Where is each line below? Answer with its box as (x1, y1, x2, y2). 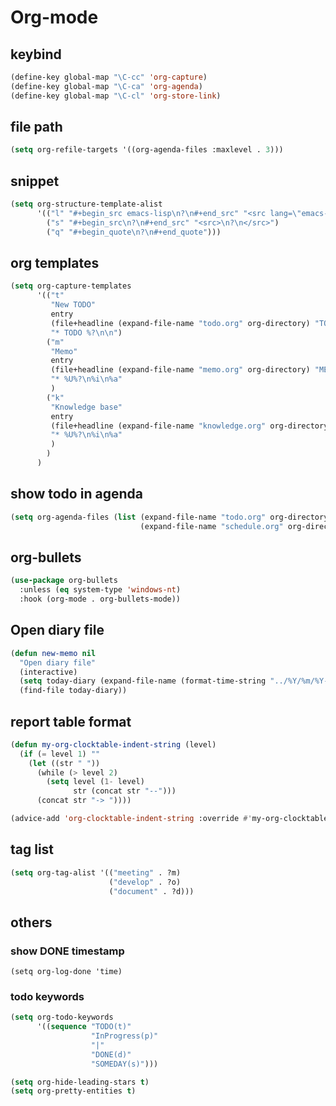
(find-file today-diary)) (19, 686, 128, 696)
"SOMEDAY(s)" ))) (90, 1059, 159, 1069)
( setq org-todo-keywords (10, 1012, 114, 1023)
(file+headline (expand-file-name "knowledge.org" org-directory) (50, 421, 333, 431)
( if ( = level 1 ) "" (19, 749, 101, 759)
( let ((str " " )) (28, 758, 101, 768)
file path (10, 119, 63, 136)
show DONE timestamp (10, 944, 125, 958)
